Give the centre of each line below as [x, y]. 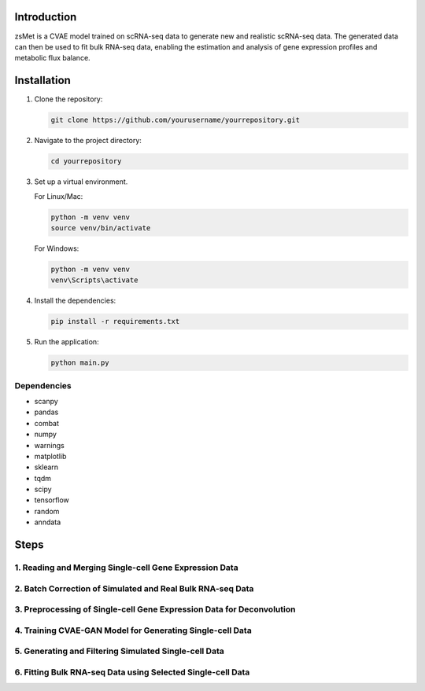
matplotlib [50, 456]
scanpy [46, 401]
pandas [46, 412]
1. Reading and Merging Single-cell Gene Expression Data [127, 568]
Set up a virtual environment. [81, 182]
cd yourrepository [86, 162]
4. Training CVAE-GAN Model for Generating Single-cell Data [133, 630]
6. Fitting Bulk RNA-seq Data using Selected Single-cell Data [132, 672]
